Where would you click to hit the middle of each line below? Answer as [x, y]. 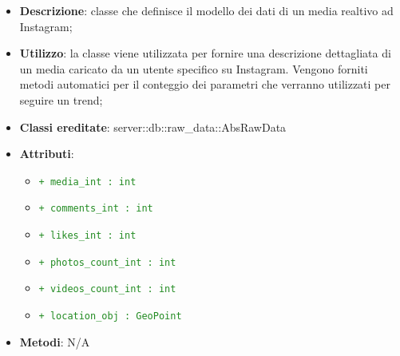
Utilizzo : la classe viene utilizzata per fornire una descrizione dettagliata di [205, 53]
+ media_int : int [87, 182]
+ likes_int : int [87, 236]
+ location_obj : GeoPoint [110, 316]
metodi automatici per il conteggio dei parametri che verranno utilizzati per [205, 84]
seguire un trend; [61, 99]
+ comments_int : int [96, 209]
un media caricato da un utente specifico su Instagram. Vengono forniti [194, 68]
